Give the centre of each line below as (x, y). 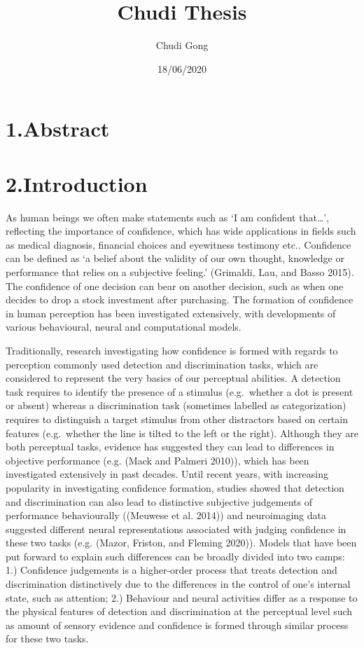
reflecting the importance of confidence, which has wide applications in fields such (181, 231)
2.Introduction (77, 183)
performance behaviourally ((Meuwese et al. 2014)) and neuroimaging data (166, 515)
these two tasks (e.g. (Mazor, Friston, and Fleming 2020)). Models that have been (181, 543)
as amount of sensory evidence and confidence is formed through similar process (177, 625)
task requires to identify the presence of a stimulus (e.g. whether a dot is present (180, 391)
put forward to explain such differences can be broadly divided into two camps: (175, 556)
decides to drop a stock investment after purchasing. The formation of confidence (180, 299)
